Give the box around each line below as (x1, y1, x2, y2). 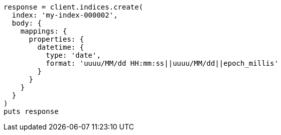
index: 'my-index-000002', (12, 11, 118, 19)
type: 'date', (46, 51, 101, 59)
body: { (12, 19, 42, 27)
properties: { (29, 35, 84, 43)
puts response (4, 107, 59, 115)
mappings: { (20, 27, 67, 35)
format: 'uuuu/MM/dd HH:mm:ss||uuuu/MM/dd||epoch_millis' (46, 59, 278, 67)
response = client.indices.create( (4, 3, 144, 11)
